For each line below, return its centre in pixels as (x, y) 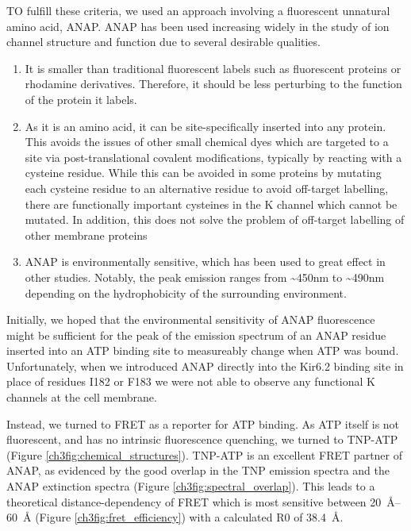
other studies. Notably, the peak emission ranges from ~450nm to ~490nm (205, 277)
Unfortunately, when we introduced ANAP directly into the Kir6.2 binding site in (205, 366)
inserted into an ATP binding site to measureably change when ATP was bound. (203, 350)
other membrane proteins (86, 235)
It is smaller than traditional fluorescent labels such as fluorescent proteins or (213, 68)
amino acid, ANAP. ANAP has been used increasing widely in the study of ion (198, 26)
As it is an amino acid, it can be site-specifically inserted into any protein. (205, 126)
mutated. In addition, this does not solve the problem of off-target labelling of (215, 219)
